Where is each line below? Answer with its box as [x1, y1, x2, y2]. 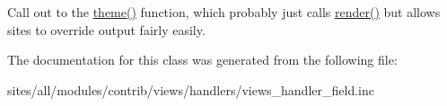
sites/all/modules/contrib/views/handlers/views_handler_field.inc [7, 80, 374, 99]
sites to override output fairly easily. [7, 20, 206, 39]
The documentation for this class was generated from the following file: [7, 50, 398, 69]
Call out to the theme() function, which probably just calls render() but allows [7, 3, 441, 21]
